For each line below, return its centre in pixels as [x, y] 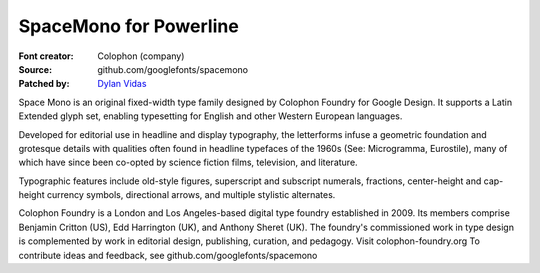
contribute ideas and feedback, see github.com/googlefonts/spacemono [168, 255]
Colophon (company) [141, 56]
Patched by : [44, 84]
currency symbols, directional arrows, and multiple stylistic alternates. [191, 195]
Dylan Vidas [122, 84]
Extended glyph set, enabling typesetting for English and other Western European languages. [210, 116]
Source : [35, 69]
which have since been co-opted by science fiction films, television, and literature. [188, 162]
